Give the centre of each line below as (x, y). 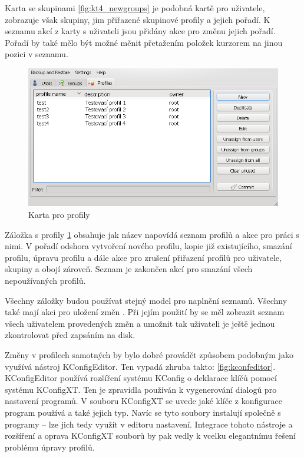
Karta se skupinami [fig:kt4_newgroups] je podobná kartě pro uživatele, (135, 8)
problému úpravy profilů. (50, 447)
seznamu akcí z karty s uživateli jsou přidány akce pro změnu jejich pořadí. (140, 31)
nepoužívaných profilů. (45, 281)
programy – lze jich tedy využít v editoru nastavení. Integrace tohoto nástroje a (149, 424)
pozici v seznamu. (37, 54)
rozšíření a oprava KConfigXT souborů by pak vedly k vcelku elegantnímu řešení (150, 436)
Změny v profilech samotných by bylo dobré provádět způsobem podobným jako (149, 355)
